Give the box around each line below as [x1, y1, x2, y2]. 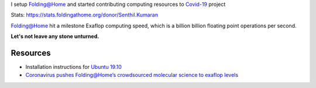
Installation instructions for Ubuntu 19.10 [25, 64, 122, 71]
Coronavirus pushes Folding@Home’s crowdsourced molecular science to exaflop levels [25, 72, 239, 79]
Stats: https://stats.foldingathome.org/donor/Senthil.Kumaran [11, 12, 158, 19]
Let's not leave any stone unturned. [11, 33, 99, 40]
